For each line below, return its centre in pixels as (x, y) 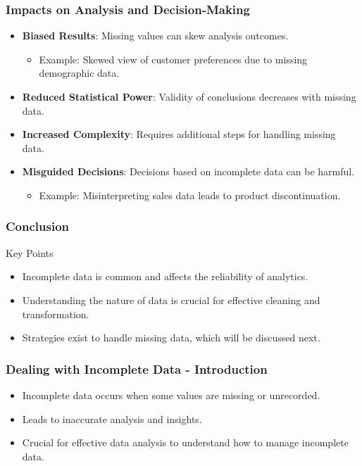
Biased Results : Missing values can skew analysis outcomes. (155, 36)
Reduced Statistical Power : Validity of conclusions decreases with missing (189, 96)
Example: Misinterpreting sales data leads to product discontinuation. (190, 195)
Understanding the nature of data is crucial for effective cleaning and (171, 300)
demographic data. (79, 73)
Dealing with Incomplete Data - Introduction (137, 369)
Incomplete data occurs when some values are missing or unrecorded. (171, 395)
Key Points (30, 252)
